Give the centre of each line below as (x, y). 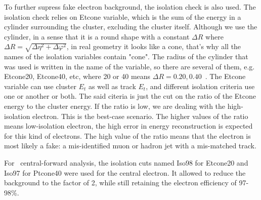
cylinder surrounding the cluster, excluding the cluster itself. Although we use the (131, 27)
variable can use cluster (40, 86)
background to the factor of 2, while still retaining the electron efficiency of (120, 183)
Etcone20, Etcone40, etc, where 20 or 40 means (77, 76)
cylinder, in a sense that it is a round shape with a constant (97, 36)
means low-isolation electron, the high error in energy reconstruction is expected (128, 126)
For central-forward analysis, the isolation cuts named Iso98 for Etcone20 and (126, 163)
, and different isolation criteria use (200, 86)
